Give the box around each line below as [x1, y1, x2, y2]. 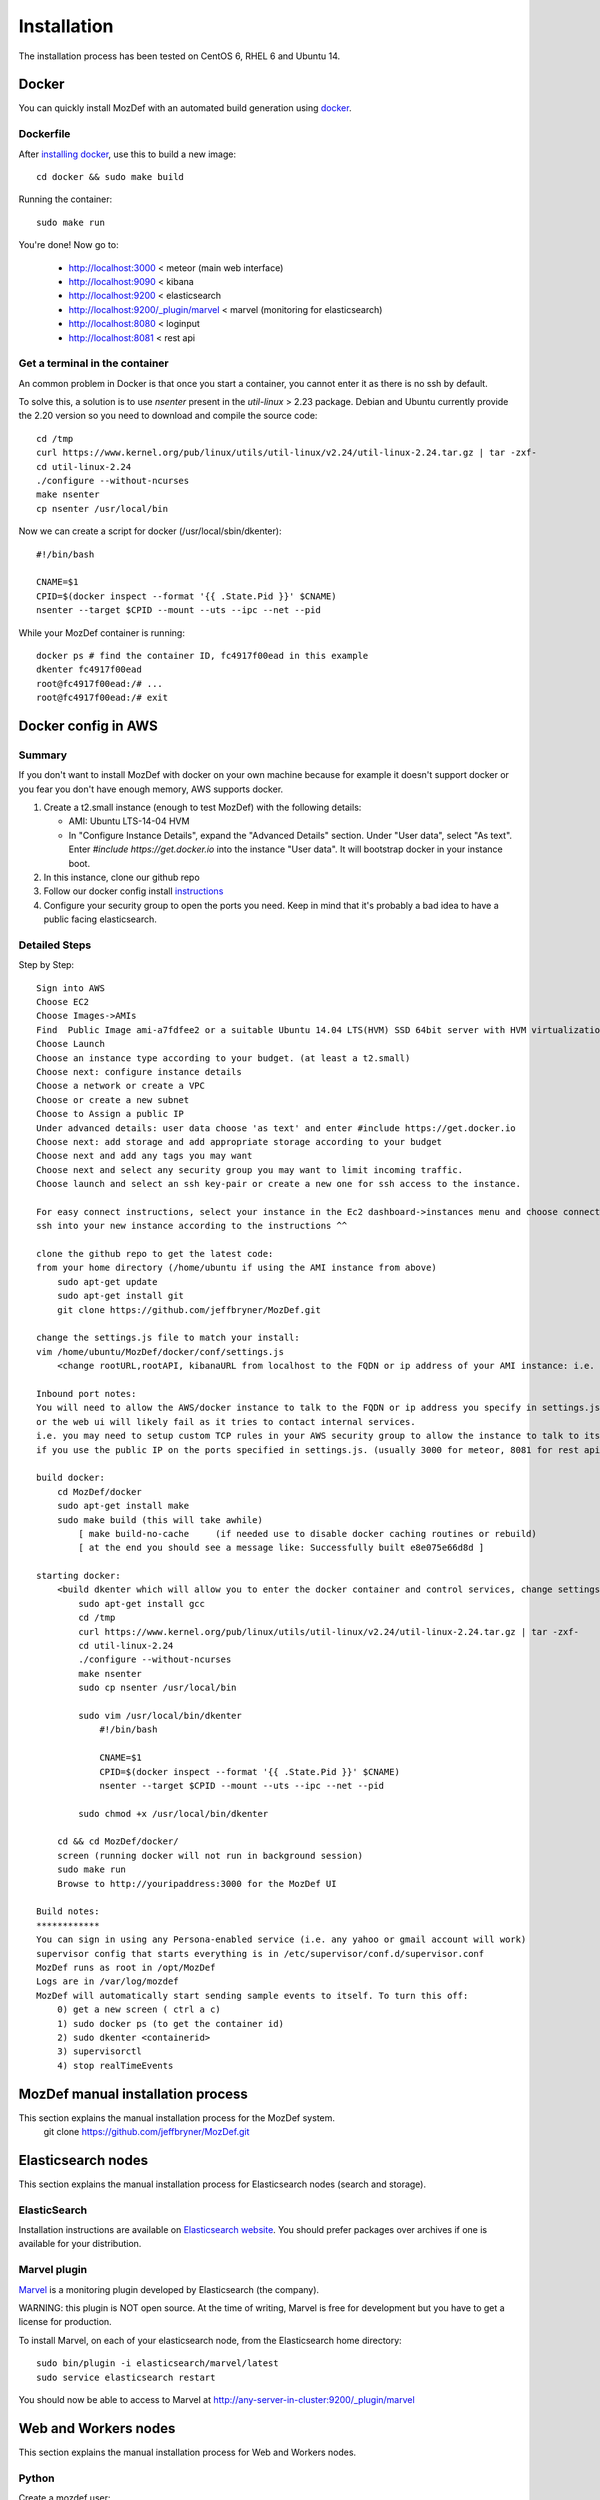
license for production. [18, 2316, 112, 2328]
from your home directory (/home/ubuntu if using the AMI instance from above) [36, 1262, 437, 1274]
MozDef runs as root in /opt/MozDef [36, 1962, 216, 1973]
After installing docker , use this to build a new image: [18, 148, 237, 160]
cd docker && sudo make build [36, 171, 185, 182]
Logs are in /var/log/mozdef [36, 1976, 179, 1987]
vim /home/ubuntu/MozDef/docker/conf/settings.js [36, 1346, 285, 1357]
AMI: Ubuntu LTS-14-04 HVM [68, 815, 190, 827]
